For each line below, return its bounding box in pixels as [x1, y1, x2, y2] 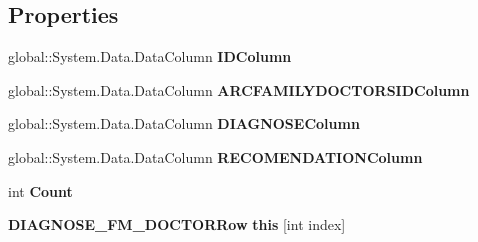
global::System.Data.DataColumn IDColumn [8, 46, 292, 67]
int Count [8, 180, 73, 201]
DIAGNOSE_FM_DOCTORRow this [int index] [8, 214, 346, 235]
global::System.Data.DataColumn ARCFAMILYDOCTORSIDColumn [8, 79, 470, 100]
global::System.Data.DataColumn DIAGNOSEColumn [8, 113, 360, 134]
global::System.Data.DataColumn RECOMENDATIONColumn [8, 146, 423, 167]
